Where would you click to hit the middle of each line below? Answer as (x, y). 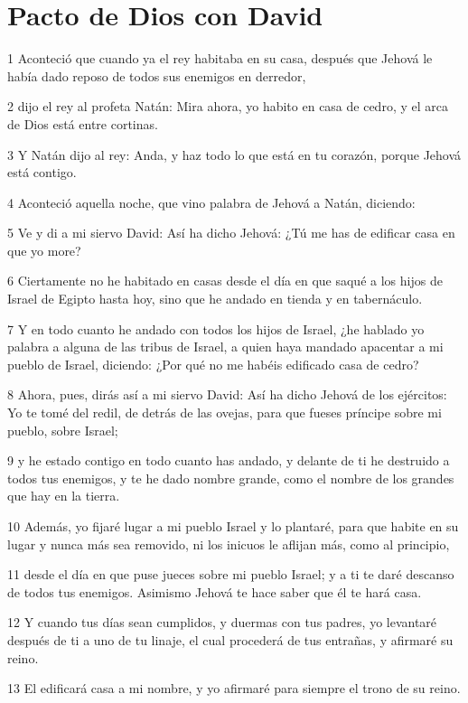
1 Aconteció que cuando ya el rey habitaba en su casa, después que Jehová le (220, 58)
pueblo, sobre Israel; (63, 430)
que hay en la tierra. (64, 496)
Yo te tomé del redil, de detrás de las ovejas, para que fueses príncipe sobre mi (225, 412)
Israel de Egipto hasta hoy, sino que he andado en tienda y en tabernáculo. (215, 299)
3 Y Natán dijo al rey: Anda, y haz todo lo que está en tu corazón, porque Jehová (234, 154)
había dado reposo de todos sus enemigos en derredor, (157, 75)
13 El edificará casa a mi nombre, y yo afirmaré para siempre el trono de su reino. (234, 688)
